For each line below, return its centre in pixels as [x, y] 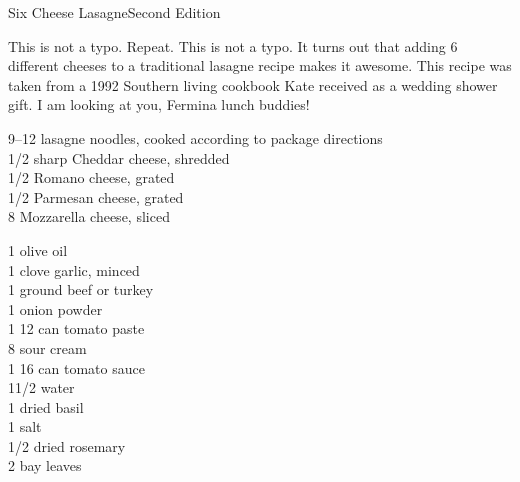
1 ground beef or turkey [81, 289]
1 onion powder [55, 308]
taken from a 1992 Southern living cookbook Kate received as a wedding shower [253, 84]
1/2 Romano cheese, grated [91, 177]
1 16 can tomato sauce [76, 367]
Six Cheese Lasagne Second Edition [114, 12]
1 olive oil [38, 249]
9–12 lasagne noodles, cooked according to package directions [195, 137]
